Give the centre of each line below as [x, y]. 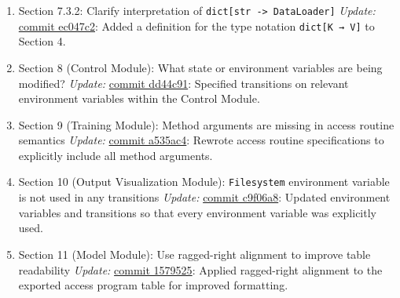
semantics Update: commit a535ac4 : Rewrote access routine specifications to [201, 140]
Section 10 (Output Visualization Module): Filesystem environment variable [204, 182]
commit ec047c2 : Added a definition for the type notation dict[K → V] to [196, 25]
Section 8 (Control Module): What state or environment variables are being [200, 67]
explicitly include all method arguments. [116, 155]
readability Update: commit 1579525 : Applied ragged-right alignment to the [200, 269]
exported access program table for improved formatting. [153, 285]
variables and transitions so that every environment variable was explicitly [197, 212]
